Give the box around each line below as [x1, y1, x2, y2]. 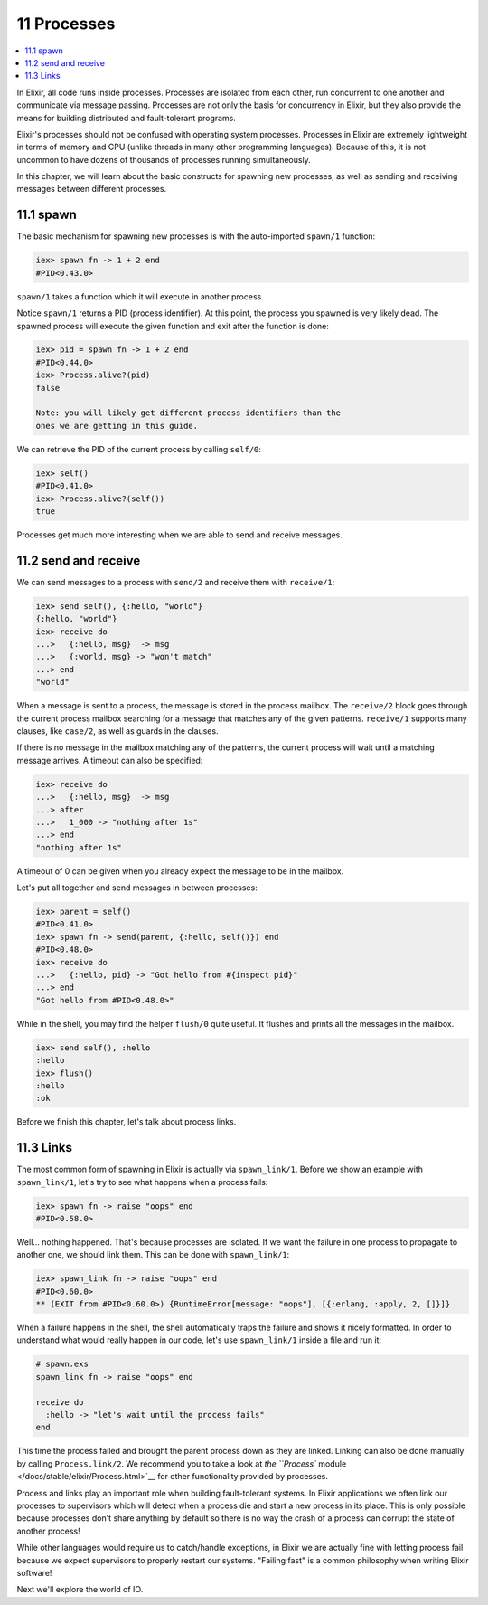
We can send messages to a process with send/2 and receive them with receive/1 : [16, 576, 335, 587]
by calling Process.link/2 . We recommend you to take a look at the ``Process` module [16, 1458, 347, 1469]
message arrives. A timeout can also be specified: [16, 755, 203, 765]
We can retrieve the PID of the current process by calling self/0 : [16, 443, 262, 454]
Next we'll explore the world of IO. [16, 1584, 144, 1595]
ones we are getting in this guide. [35, 421, 199, 431]
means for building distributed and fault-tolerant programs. [16, 112, 237, 123]
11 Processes [16, 14, 116, 33]
